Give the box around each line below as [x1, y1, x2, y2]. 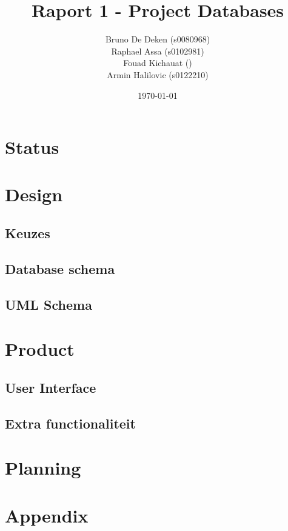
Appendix [5, 503, 89, 527]
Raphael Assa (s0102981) [111, 44, 204, 57]
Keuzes [5, 224, 50, 242]
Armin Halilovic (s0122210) [107, 68, 209, 81]
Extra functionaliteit [5, 413, 136, 432]
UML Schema [5, 295, 92, 313]
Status [5, 135, 59, 159]
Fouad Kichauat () [123, 56, 192, 69]
